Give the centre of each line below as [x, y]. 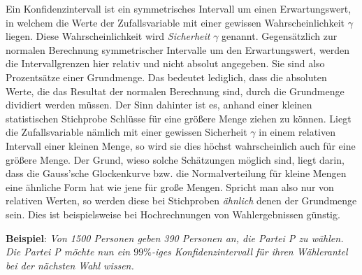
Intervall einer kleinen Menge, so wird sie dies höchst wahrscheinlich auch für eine [181, 145]
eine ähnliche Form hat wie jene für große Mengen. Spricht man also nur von [170, 186]
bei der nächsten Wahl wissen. [70, 265]
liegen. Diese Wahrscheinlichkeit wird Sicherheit [108, 36]
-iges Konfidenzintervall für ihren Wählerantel [249, 252]
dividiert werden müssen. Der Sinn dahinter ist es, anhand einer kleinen [159, 105]
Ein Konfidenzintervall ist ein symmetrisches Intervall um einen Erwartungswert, [179, 8]
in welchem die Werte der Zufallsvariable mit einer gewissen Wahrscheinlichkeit [175, 22]
